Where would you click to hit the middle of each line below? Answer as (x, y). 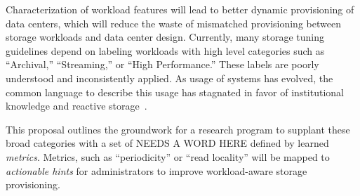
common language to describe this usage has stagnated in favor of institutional (175, 92)
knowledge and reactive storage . (76, 106)
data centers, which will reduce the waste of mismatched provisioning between (173, 23)
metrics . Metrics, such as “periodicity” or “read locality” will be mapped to (168, 156)
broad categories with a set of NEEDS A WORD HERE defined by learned (167, 143)
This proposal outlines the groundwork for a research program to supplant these (178, 129)
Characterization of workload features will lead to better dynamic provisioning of (180, 9)
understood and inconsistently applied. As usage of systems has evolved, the (169, 78)
